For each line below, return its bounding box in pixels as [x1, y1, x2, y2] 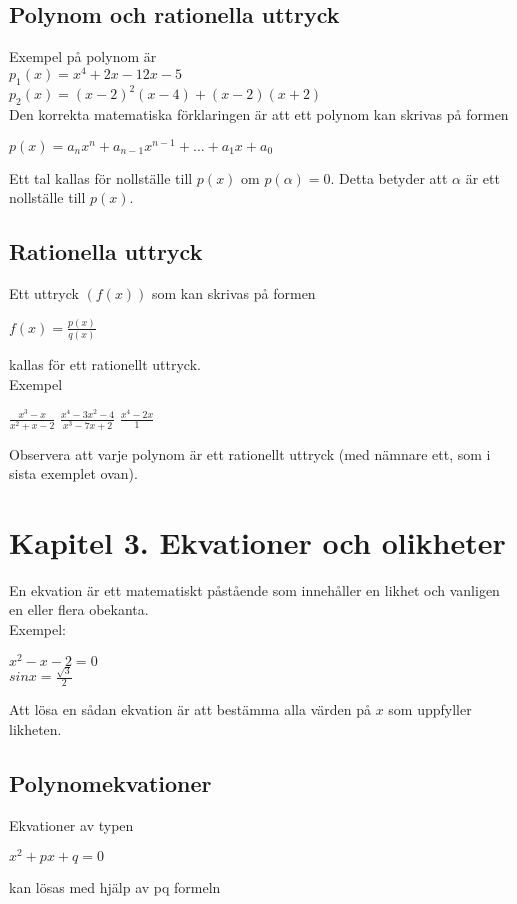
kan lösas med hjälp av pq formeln [9, 877, 221, 898]
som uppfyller [388, 699, 472, 720]
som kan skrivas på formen [152, 283, 316, 304]
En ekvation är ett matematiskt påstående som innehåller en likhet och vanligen [9, 579, 500, 600]
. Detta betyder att [330, 167, 448, 188]
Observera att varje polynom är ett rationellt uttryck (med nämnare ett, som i [9, 443, 491, 464]
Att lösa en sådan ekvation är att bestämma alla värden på [9, 699, 371, 720]
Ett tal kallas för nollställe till [9, 167, 193, 188]
